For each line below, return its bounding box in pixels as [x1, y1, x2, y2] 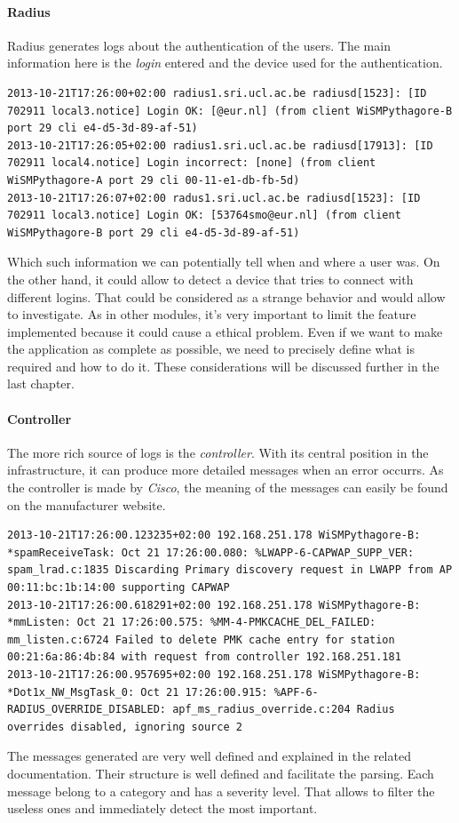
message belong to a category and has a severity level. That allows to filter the [7, 781, 435, 800]
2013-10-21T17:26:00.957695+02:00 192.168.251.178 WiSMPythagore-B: [7, 668, 421, 681]
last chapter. [7, 374, 75, 393]
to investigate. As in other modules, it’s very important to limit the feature [7, 305, 416, 324]
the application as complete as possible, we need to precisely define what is [7, 340, 415, 358]
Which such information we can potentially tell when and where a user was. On [7, 252, 440, 271]
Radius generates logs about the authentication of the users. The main [7, 36, 391, 54]
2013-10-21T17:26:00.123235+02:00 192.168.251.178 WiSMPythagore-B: [7, 529, 421, 542]
